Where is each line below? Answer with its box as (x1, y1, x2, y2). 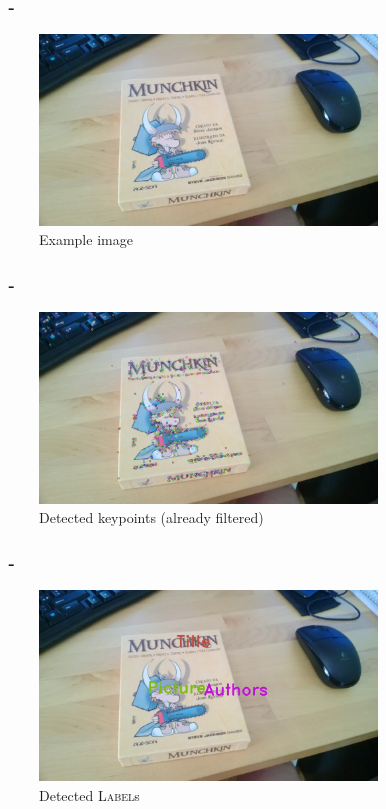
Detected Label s (39, 784, 140, 805)
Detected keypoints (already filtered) (39, 507, 264, 528)
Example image (39, 229, 133, 250)
